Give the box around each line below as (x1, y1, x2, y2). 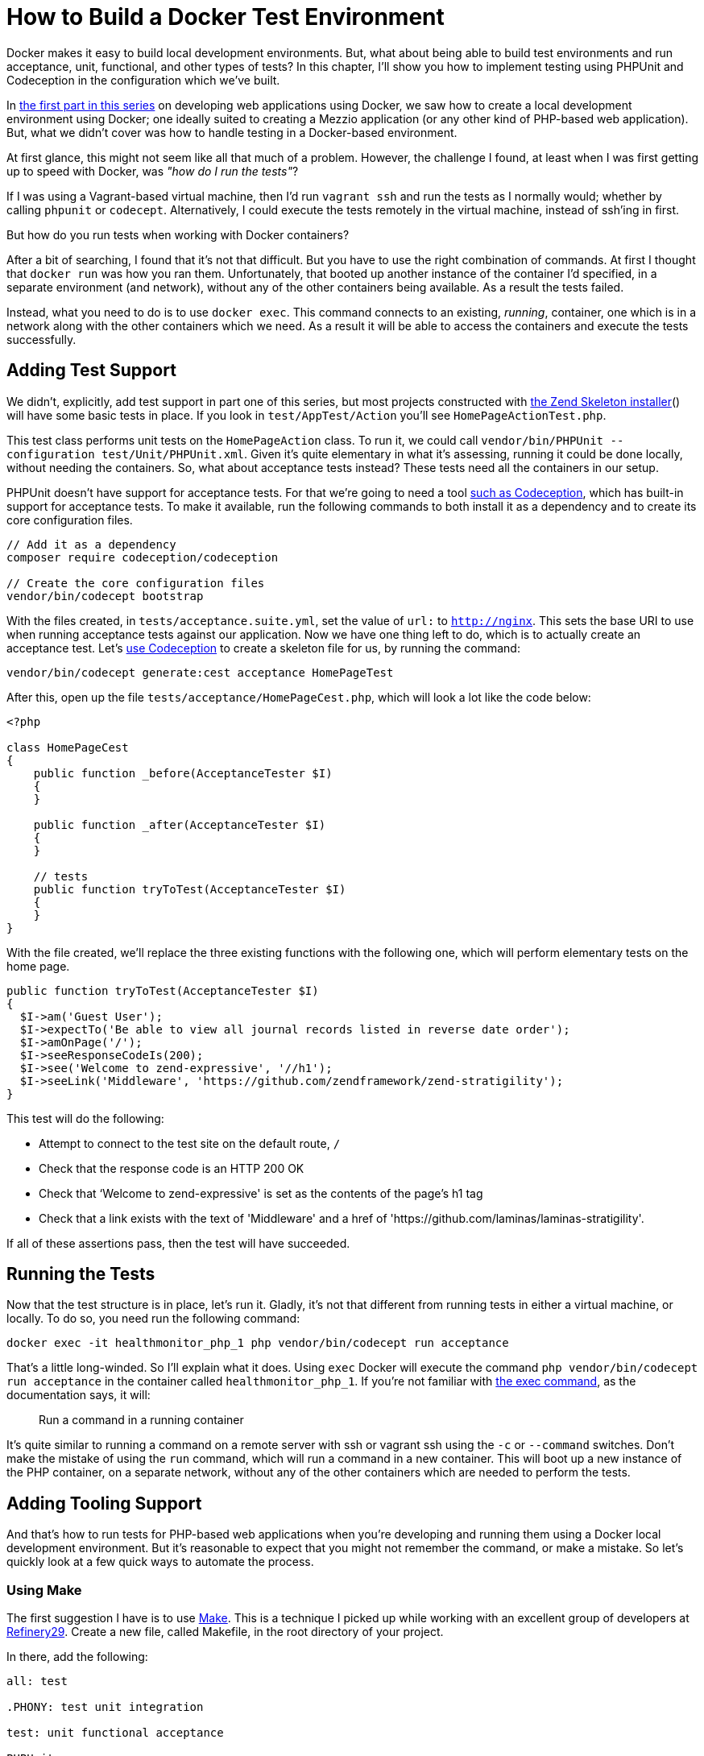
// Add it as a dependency (6, 537, 176, 551)
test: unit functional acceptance (6, 1726, 224, 1740)
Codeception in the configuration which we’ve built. (6, 72, 280, 87)
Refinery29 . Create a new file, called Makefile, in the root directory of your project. (6, 1625, 444, 1639)
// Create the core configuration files (6, 576, 265, 590)
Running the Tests (6, 1264, 155, 1285)
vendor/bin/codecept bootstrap (6, 589, 204, 603)
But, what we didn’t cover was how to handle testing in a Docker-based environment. (6, 125, 458, 139)
